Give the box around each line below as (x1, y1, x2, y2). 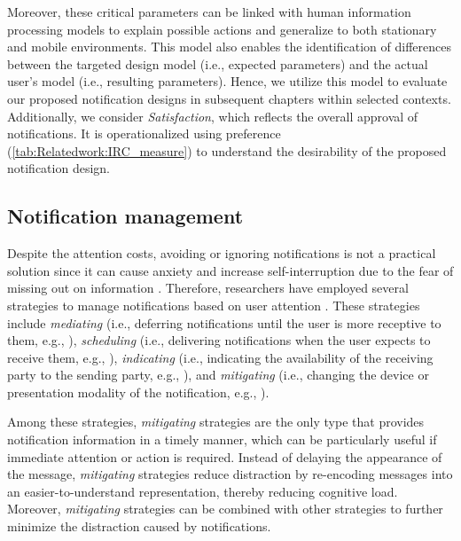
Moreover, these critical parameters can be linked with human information (7, 3, 411, 20)
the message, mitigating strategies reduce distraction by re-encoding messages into (7, 465, 453, 483)
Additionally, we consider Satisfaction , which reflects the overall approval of (7, 106, 418, 125)
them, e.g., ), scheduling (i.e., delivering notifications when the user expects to (7, 331, 431, 349)
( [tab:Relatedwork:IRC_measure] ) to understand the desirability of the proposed (7, 141, 447, 160)
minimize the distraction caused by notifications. (7, 517, 271, 536)
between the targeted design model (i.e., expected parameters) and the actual (7, 54, 428, 73)
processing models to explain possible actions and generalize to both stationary (7, 20, 437, 38)
